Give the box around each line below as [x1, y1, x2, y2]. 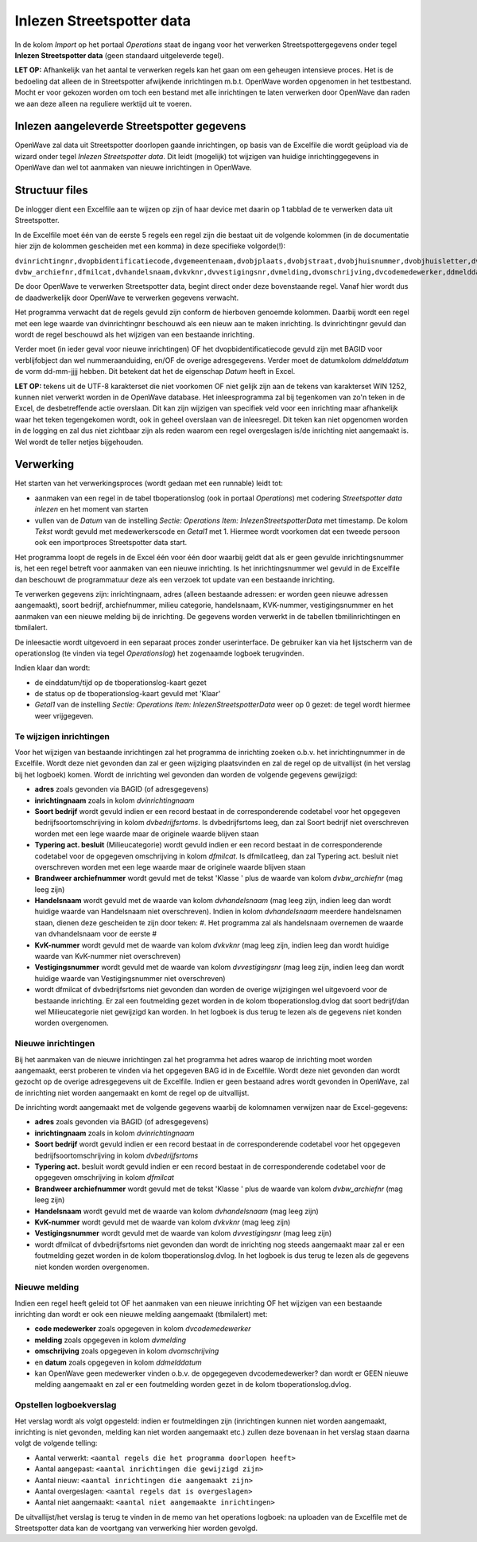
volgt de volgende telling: [14, 1439, 98, 1448]
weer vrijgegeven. [34, 711, 95, 720]
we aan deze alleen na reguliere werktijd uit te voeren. [14, 99, 192, 108]
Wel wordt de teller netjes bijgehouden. [14, 437, 144, 446]
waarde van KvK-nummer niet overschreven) [34, 952, 181, 961]
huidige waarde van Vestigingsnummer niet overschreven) [34, 973, 226, 983]
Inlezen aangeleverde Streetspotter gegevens [14, 119, 246, 133]
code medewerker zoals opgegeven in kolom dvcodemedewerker [34, 1324, 251, 1334]
